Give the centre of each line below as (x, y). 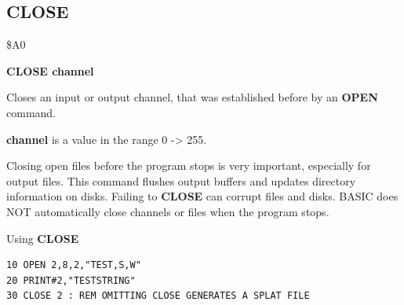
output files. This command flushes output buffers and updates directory (181, 180)
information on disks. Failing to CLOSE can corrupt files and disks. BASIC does (202, 196)
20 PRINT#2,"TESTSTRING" (71, 280)
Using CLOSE (43, 238)
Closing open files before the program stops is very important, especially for (189, 165)
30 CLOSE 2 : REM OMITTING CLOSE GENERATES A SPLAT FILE (158, 296)
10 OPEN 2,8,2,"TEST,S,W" (74, 265)
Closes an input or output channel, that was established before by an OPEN (192, 97)
